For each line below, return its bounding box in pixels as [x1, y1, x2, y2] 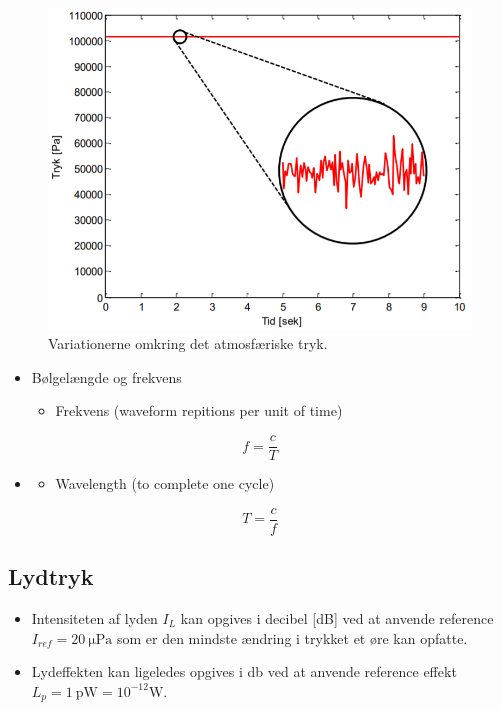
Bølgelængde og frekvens [31, 366, 182, 387]
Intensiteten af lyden [31, 607, 158, 628]
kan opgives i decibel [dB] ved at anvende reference [180, 607, 494, 628]
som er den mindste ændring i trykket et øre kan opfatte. [116, 627, 468, 648]
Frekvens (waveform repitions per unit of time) [55, 400, 343, 421]
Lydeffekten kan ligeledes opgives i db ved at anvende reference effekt [31, 661, 457, 682]
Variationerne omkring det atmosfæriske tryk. [48, 333, 328, 354]
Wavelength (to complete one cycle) [55, 473, 275, 494]
